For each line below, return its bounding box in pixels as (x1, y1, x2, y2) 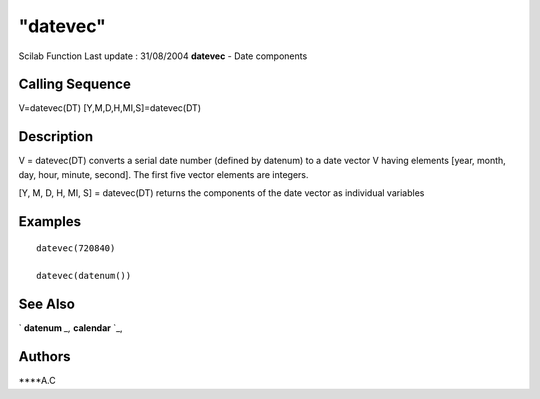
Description (18, 128, 94, 145)
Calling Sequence (18, 76, 132, 93)
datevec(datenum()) (36, 270, 132, 282)
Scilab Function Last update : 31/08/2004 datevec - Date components (18, 50, 308, 62)
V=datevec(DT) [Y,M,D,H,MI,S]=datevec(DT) (18, 102, 202, 114)
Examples (18, 213, 82, 230)
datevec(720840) (36, 242, 116, 254)
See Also (18, 296, 75, 313)
